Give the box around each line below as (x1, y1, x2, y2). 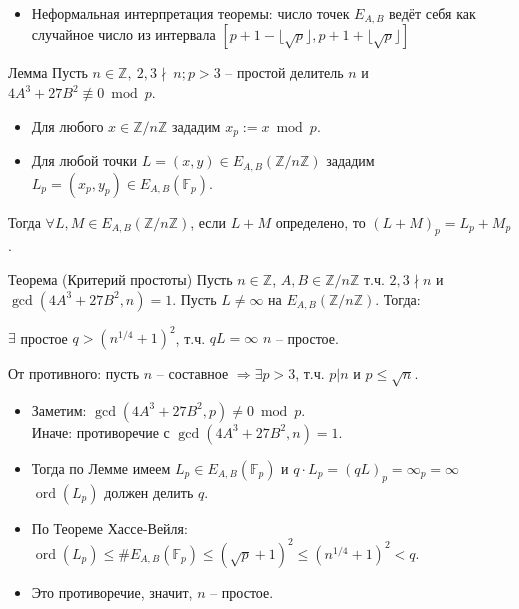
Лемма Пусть (8, 62, 88, 83)
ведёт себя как (389, 3, 476, 23)
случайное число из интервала (31, 24, 216, 45)
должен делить (104, 481, 194, 502)
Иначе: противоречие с (31, 421, 170, 442)
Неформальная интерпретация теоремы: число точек (31, 3, 350, 23)
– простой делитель (225, 62, 344, 83)
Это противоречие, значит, (31, 581, 193, 602)
